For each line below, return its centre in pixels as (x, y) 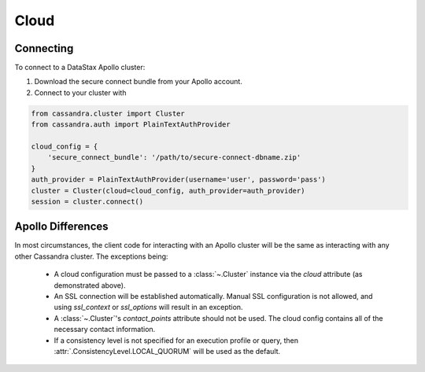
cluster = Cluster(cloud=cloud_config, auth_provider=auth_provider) (168, 190)
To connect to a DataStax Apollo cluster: (80, 68)
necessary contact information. (105, 330)
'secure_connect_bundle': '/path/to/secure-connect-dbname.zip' (174, 158)
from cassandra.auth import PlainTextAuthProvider (131, 125)
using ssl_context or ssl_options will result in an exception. (148, 308)
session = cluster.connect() (87, 201)
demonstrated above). (90, 285)
